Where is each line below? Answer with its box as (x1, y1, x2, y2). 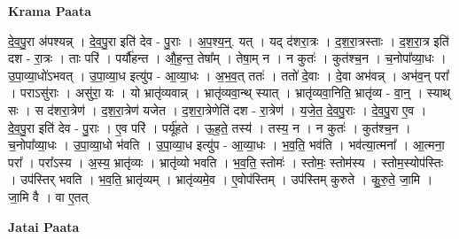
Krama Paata (8, 2, 91, 19)
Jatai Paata (8, 217, 80, 235)
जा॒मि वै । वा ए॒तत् (8, 187, 89, 205)
